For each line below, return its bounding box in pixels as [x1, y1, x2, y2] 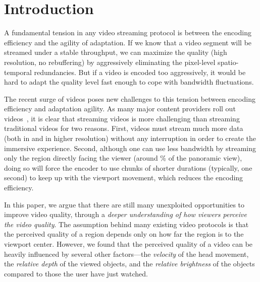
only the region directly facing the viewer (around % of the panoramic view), [4, 153, 242, 163]
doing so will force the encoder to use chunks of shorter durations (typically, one [4, 162, 252, 173]
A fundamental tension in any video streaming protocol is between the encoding [4, 27, 251, 38]
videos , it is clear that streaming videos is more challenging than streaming [4, 113, 240, 123]
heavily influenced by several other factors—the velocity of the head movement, [4, 248, 249, 259]
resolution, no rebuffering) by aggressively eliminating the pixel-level [4, 56, 216, 67]
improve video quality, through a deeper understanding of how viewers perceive [4, 209, 247, 220]
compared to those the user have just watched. [4, 268, 148, 278]
